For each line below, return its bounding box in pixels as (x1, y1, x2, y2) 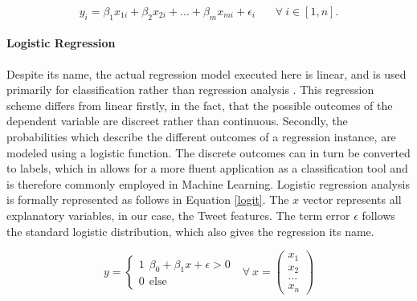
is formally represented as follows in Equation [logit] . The (6, 191, 289, 208)
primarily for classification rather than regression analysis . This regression (6, 81, 374, 98)
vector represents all (302, 191, 402, 208)
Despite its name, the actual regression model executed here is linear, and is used (6, 65, 407, 82)
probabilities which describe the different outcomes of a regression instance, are (6, 128, 396, 144)
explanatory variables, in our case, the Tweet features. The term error (6, 206, 350, 223)
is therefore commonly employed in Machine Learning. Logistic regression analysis (6, 175, 410, 192)
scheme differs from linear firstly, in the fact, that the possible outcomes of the (6, 96, 393, 113)
